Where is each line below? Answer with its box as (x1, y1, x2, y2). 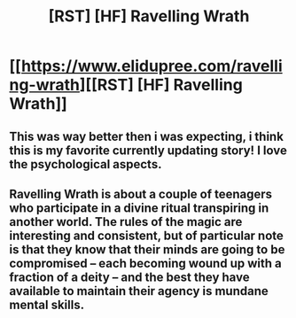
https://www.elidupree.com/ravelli (20, 56, 283, 76)
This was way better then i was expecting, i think (9, 128, 284, 143)
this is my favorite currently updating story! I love (9, 143, 288, 158)
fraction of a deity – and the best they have (9, 269, 250, 284)
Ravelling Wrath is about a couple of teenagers (9, 186, 273, 201)
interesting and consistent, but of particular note (9, 228, 284, 243)
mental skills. (9, 297, 85, 312)
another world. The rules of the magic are (9, 214, 243, 229)
